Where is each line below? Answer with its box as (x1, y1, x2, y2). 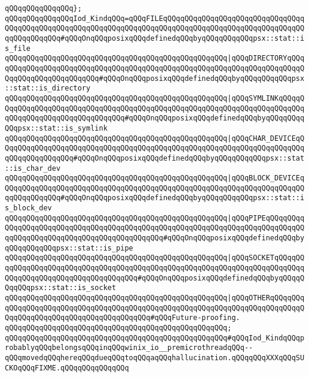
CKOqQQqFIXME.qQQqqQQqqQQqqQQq (5, 363, 129, 372)
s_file (5, 44, 30, 53)
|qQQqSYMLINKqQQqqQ (227, 94, 305, 102)
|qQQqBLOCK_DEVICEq (227, 174, 305, 183)
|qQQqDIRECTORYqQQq (227, 54, 305, 63)
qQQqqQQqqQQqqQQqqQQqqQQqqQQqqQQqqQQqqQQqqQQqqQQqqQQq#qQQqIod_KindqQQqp (5, 333, 305, 342)
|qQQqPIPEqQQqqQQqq (227, 213, 305, 222)
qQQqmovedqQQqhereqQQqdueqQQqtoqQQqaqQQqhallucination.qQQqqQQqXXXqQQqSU (5, 353, 305, 362)
